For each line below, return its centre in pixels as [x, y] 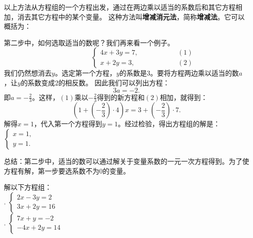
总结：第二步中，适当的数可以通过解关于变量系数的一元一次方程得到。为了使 [126, 161]
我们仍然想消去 [28, 73]
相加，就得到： [184, 97]
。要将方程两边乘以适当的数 [194, 73]
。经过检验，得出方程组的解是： [169, 124]
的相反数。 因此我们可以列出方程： [114, 82]
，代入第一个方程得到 [68, 124]
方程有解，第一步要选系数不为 [52, 170]
